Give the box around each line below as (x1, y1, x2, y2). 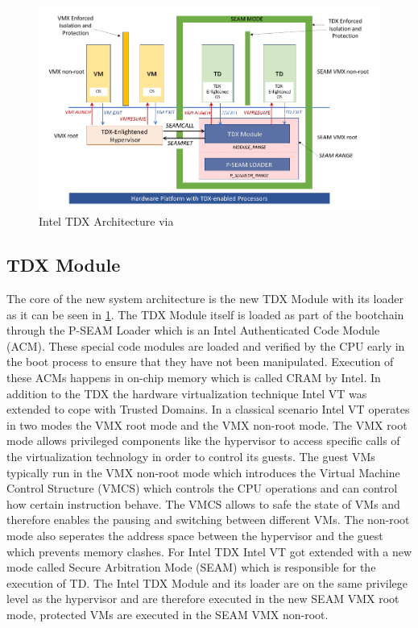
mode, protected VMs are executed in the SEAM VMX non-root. (6, 605, 329, 622)
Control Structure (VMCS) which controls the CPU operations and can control (6, 480, 398, 497)
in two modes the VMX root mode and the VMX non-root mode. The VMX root (6, 416, 408, 433)
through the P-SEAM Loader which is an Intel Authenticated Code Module (6, 322, 380, 339)
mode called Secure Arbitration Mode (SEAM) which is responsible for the (6, 559, 376, 576)
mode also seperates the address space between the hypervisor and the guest (6, 526, 383, 543)
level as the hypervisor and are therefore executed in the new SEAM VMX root (6, 590, 399, 607)
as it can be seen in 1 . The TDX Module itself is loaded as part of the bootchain (6, 306, 404, 322)
